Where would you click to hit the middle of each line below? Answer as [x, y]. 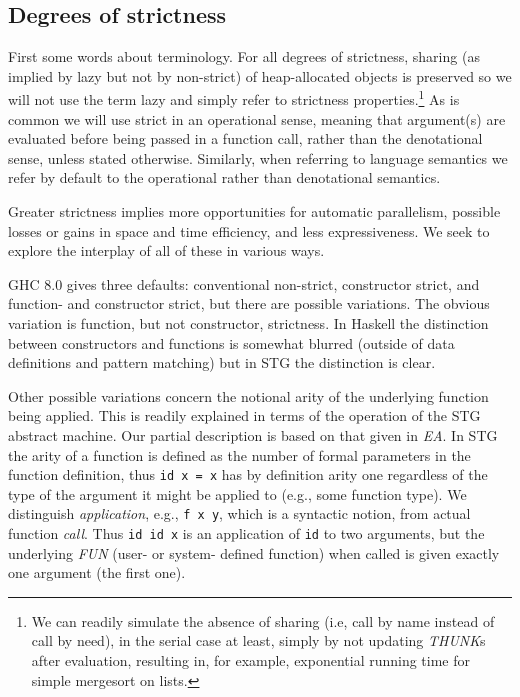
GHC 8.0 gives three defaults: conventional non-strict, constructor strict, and [244, 283]
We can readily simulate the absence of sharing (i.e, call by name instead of [263, 620]
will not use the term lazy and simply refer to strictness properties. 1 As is [234, 98]
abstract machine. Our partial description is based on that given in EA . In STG [253, 434]
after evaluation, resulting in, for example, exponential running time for [251, 660]
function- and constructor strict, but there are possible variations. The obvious [249, 303]
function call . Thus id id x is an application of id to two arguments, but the [246, 533]
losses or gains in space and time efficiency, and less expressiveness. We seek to [249, 230]
